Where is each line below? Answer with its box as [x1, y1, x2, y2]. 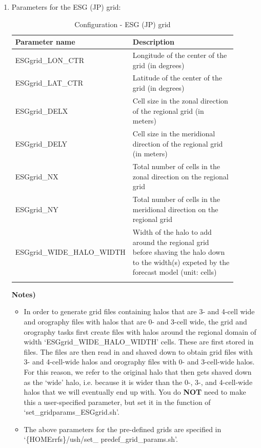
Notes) [11, 289, 36, 299]
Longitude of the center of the [132, 50, 227, 60]
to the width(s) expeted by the [132, 256, 230, 267]
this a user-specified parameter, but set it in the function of [24, 396, 211, 407]
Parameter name [15, 36, 75, 47]
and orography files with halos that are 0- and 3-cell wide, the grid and [24, 316, 247, 327]
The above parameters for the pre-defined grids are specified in [24, 423, 222, 434]
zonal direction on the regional [132, 171, 229, 181]
